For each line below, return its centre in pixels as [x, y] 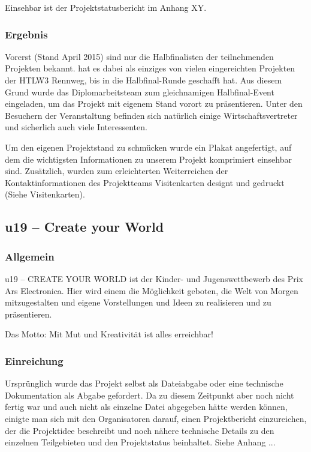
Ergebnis [26, 34]
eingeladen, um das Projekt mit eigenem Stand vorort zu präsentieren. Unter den [154, 104]
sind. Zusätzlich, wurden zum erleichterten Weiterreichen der [117, 171]
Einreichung [34, 360]
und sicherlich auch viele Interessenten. [76, 127]
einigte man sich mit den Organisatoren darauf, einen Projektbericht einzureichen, [156, 418]
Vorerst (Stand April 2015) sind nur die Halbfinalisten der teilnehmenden [139, 56]
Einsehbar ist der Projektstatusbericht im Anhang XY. [106, 7]
